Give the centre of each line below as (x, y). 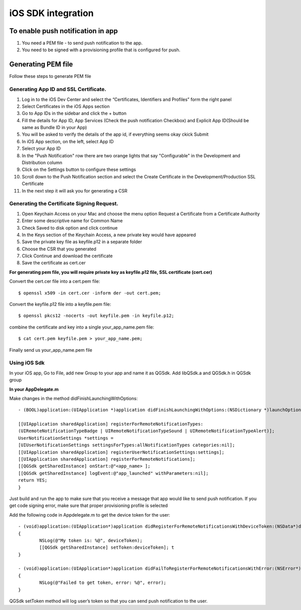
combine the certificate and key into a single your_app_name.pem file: (82, 327)
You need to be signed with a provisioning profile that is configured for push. (101, 50)
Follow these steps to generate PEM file (50, 76)
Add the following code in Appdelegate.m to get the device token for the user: (90, 515)
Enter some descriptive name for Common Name (72, 221)
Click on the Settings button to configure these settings (79, 170)
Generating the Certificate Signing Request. (64, 204)
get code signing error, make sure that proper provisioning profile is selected (89, 505)
